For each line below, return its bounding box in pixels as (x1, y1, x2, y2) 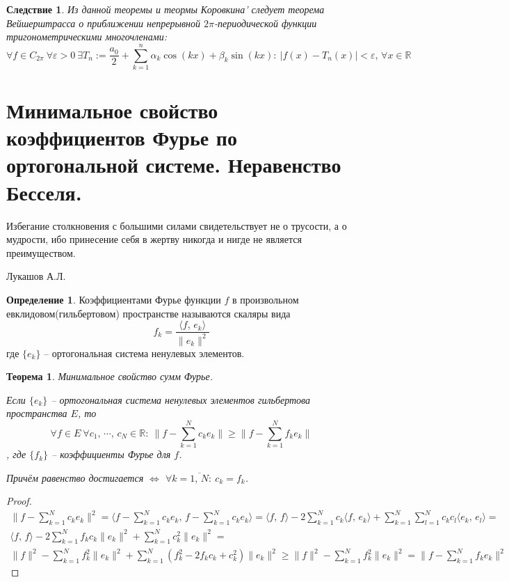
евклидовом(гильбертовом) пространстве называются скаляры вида (6, 306, 291, 320)
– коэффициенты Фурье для (51, 447, 171, 462)
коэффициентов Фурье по (6, 123, 237, 152)
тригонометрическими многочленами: (6, 29, 167, 44)
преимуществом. (6, 245, 76, 260)
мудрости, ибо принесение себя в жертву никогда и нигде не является (6, 232, 302, 246)
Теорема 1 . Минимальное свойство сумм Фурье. (6, 369, 213, 384)
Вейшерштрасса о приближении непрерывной (6, 15, 200, 30)
